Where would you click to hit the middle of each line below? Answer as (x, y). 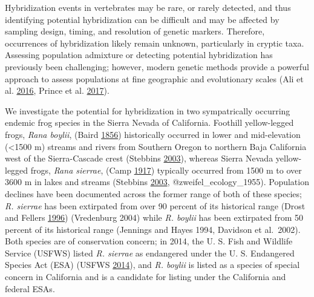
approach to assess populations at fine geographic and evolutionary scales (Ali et (154, 78)
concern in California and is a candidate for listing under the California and (146, 277)
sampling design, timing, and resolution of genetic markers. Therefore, (135, 31)
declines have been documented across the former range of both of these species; (153, 193)
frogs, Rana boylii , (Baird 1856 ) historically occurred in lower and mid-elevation (153, 134)
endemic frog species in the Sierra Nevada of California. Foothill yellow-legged (149, 122)
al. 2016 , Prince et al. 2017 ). (57, 90)
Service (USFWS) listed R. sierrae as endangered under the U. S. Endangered (150, 253)
